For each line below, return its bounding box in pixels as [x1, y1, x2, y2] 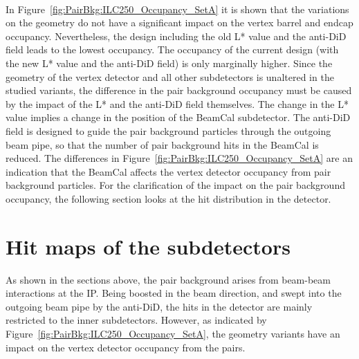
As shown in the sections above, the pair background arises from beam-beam [6, 272, 331, 286]
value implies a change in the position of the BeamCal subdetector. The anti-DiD [6, 110, 351, 125]
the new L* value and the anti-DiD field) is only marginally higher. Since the [6, 55, 333, 70]
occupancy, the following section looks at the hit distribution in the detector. [6, 191, 331, 205]
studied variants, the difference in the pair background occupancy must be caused [6, 83, 352, 98]
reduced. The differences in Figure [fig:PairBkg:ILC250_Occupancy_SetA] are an [6, 151, 353, 165]
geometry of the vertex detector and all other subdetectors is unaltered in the [6, 69, 334, 84]
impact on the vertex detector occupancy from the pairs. [6, 340, 246, 354]
